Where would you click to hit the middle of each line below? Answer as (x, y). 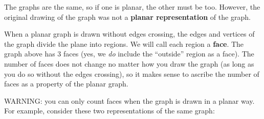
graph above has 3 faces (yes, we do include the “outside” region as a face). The (129, 54)
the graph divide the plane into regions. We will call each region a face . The (124, 43)
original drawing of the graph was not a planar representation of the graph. (127, 17)
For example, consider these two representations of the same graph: (109, 111)
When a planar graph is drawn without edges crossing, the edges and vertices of (129, 34)
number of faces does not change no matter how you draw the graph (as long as (129, 63)
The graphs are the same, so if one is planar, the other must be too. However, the (132, 7)
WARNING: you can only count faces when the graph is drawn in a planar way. (129, 100)
